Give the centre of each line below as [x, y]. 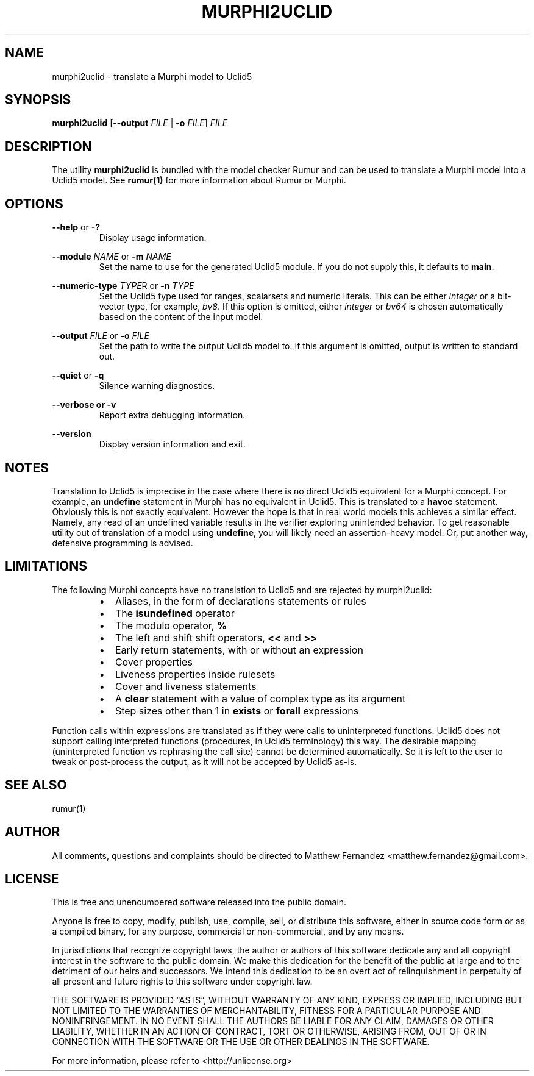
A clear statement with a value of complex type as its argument [260, 698]
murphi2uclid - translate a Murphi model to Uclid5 [152, 76]
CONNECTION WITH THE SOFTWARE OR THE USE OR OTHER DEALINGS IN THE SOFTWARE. [241, 1042]
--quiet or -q [78, 376]
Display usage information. [153, 238]
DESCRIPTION [48, 146]
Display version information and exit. [172, 444]
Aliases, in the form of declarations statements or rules [240, 601]
